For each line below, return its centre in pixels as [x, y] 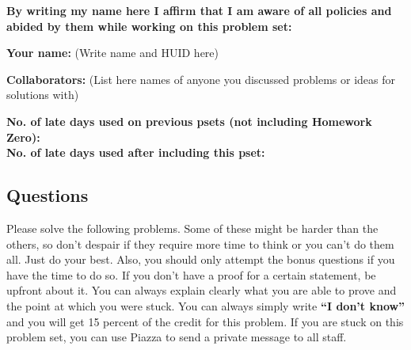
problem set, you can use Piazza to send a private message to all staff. [177, 337]
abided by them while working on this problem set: [149, 26]
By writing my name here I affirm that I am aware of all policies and [199, 10]
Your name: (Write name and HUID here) [113, 53]
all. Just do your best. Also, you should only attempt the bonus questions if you [201, 259]
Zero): [23, 137]
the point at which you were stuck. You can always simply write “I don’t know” [206, 305]
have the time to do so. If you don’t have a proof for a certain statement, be [191, 274]
